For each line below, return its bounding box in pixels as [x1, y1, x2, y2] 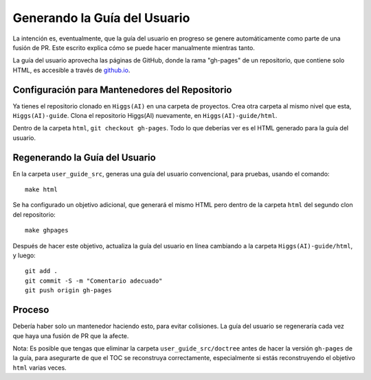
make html [25, 186, 58, 193]
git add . [25, 268, 58, 275]
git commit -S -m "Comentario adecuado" [25, 276, 163, 285]
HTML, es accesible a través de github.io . [12, 66, 131, 74]
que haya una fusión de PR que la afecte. [12, 331, 129, 340]
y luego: [12, 251, 36, 260]
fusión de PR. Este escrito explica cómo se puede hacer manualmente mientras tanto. [12, 43, 256, 51]
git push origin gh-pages [25, 287, 113, 294]
